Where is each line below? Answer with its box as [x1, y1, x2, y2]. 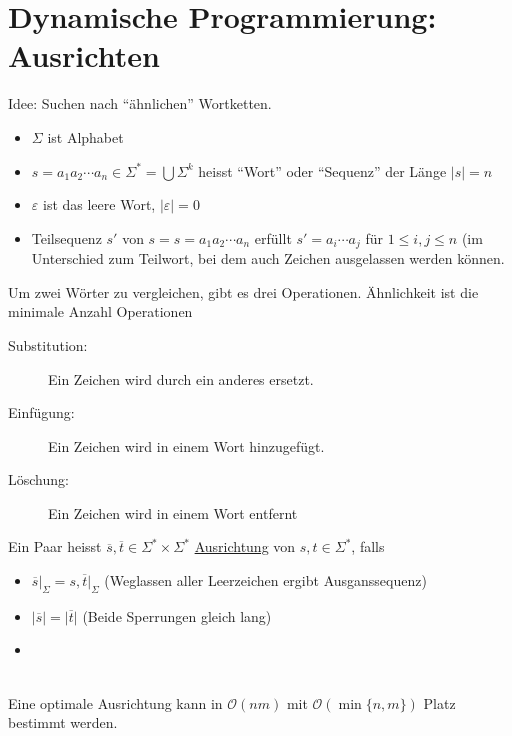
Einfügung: [8, 402, 75, 423]
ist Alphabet [47, 126, 124, 147]
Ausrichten [8, 35, 160, 76]
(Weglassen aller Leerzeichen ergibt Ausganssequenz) [104, 570, 427, 591]
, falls [351, 536, 385, 557]
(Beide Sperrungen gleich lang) [82, 605, 272, 626]
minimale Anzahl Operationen [8, 301, 193, 322]
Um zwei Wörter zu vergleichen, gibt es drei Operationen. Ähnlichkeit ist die [8, 281, 479, 302]
